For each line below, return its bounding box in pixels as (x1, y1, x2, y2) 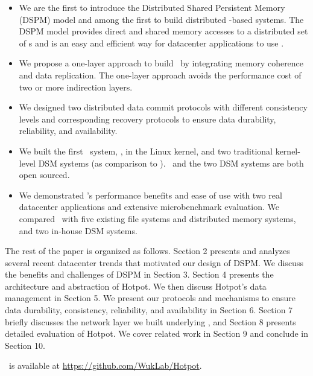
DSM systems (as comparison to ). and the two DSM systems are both (38, 156, 304, 169)
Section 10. (5, 339, 45, 351)
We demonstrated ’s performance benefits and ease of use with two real (19, 188, 282, 201)
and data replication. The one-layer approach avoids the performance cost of (19, 68, 302, 81)
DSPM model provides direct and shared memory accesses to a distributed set (19, 25, 308, 37)
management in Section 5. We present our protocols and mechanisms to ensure (5, 292, 296, 304)
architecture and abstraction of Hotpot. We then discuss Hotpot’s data (5, 279, 267, 292)
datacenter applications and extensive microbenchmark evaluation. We (19, 200, 279, 213)
